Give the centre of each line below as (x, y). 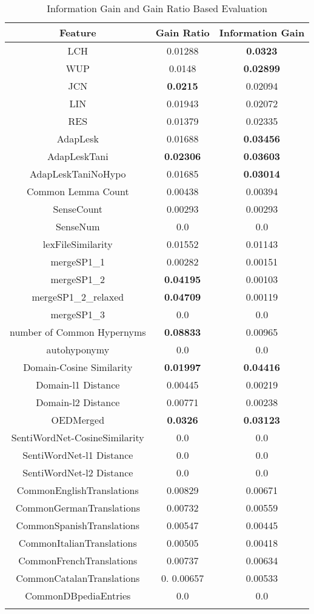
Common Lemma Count (78, 191)
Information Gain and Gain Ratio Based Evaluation (157, 8)
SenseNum (78, 226)
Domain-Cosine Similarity (78, 367)
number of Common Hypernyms (78, 332)
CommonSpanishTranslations (78, 525)
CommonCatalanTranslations (78, 578)
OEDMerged (78, 420)
